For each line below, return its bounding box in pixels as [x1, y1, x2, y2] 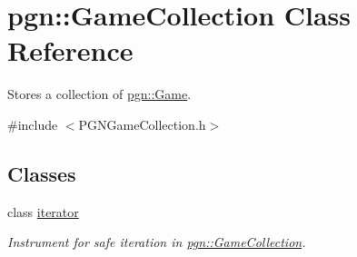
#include [7, 114, 58, 133]
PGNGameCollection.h [78, 114, 206, 133]
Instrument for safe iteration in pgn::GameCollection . [7, 232, 306, 252]
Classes [7, 159, 76, 187]
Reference [7, 32, 134, 69]
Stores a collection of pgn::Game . [7, 84, 192, 104]
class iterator [7, 202, 79, 221]
